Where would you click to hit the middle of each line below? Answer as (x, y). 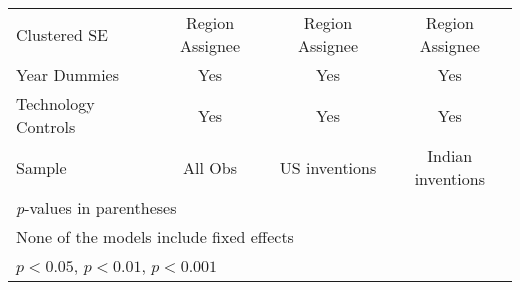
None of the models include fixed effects (155, 236)
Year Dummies (68, 74)
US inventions (328, 167)
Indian (450, 155)
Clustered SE (62, 34)
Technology (55, 103)
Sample (41, 167)
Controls (46, 126)
